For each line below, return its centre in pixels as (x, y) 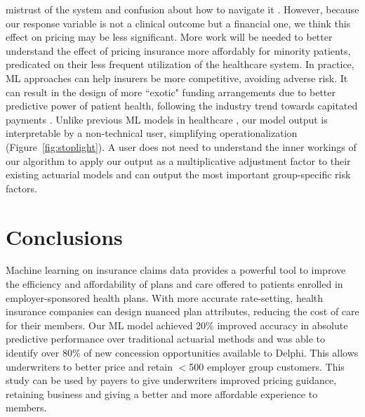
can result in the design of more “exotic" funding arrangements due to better (171, 92)
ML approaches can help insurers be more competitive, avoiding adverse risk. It (177, 78)
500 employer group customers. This (267, 366)
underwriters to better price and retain (89, 366)
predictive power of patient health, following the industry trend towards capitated (182, 106)
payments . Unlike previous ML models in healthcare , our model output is (167, 119)
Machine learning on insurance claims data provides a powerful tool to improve (176, 270)
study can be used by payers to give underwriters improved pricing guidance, (171, 380)
